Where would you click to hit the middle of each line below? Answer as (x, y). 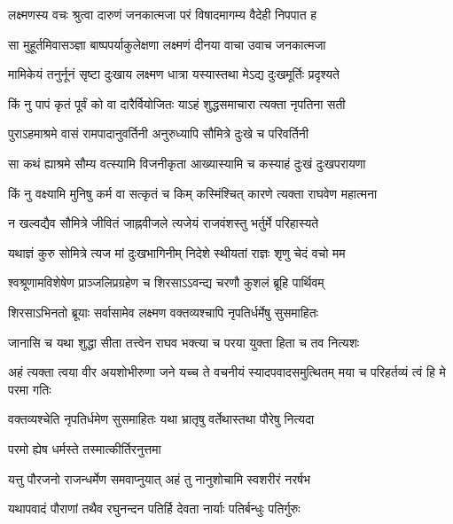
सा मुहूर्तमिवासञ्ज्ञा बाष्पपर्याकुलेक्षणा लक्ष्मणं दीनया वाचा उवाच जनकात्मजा (167, 44)
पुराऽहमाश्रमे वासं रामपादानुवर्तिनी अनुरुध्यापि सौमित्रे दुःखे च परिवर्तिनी (158, 133)
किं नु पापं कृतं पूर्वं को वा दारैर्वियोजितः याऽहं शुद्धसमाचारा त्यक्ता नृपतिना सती (177, 103)
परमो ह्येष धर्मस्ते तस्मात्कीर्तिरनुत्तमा (85, 448)
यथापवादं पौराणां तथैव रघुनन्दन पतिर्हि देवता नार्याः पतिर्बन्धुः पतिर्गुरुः (154, 508)
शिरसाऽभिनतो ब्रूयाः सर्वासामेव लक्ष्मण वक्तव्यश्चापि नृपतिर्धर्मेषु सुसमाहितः (163, 312)
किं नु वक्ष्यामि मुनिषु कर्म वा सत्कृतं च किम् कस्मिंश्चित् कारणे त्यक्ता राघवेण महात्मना (193, 193)
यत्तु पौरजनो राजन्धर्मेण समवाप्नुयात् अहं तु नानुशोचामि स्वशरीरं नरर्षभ (160, 478)
